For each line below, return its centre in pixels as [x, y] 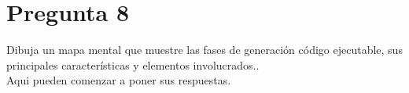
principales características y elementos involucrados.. [133, 64]
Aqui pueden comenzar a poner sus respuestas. [119, 80]
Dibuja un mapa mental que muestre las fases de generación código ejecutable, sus [204, 50]
